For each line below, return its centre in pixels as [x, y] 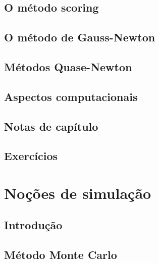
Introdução [33, 225]
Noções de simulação [78, 193]
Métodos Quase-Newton [68, 66]
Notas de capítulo [51, 126]
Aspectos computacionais [71, 96]
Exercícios [31, 156]
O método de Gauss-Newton [80, 37]
